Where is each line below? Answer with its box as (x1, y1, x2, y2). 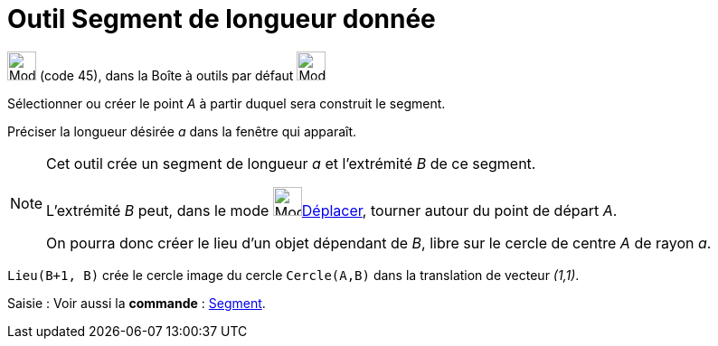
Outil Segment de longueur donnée (7, 4, 436, 34)
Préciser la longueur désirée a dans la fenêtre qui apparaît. (7, 123, 357, 139)
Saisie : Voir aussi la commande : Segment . (7, 295, 266, 311)
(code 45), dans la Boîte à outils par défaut (39, 67, 294, 83)
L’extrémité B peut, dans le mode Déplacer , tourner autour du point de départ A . (46, 201, 618, 220)
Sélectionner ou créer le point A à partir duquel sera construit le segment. (7, 95, 446, 111)
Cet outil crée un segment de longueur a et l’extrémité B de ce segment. (46, 154, 536, 173)
